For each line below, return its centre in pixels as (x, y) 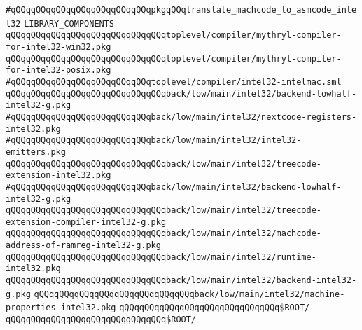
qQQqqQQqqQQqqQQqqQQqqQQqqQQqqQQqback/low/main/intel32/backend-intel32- (181, 281)
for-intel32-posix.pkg (58, 70)
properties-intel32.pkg (61, 308)
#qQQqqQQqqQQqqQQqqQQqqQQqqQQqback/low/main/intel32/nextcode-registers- (181, 117)
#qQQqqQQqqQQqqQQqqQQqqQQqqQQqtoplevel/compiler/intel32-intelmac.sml (174, 82)
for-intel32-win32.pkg (58, 47)
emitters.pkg (36, 152)
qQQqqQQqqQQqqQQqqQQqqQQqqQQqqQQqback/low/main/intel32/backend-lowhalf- (181, 94)
